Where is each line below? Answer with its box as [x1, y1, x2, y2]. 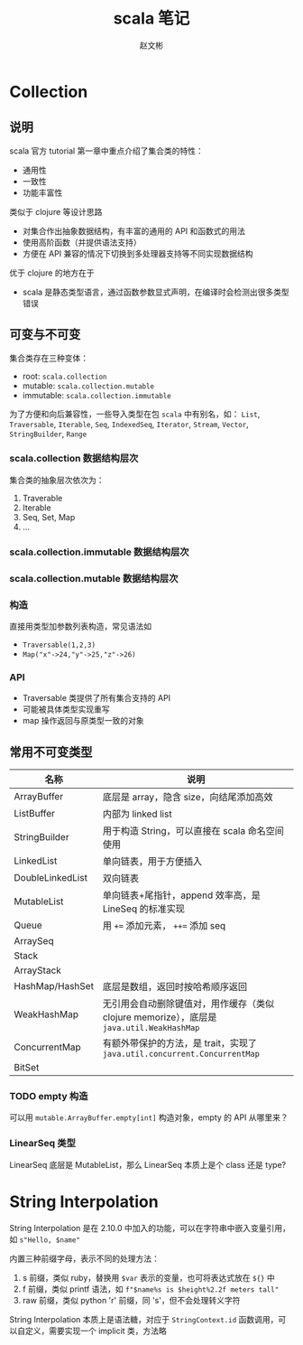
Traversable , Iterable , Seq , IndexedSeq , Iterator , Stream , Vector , [9, 418, 250, 429]
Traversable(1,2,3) [22, 640, 96, 649]
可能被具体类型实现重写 [22, 704, 110, 715]
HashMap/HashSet [14, 980, 95, 993]
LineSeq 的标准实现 [102, 902, 185, 915]
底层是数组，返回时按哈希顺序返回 [102, 981, 248, 994]
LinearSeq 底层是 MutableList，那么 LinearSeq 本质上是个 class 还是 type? [9, 1159, 287, 1170]
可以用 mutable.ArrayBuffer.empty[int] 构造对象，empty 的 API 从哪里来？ [9, 1112, 289, 1123]
